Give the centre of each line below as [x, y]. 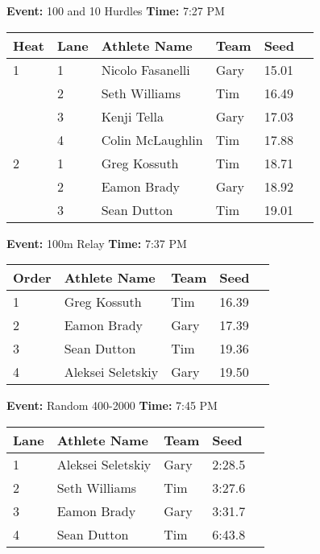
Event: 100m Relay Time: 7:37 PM [97, 243]
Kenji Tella [132, 116]
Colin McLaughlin [152, 139]
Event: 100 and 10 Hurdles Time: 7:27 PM [116, 10]
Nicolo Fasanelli [145, 69]
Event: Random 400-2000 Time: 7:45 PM [112, 405]
